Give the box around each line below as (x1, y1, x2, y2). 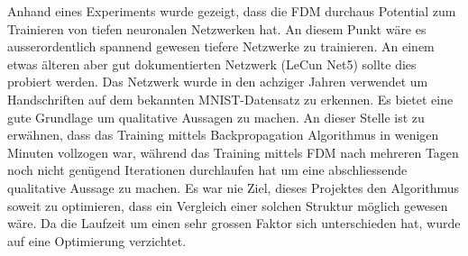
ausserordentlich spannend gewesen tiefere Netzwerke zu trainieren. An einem (7, 37, 435, 56)
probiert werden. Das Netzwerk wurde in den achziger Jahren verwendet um (7, 72, 428, 91)
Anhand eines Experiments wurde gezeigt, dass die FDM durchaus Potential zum (7, 2, 456, 20)
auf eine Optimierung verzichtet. (7, 231, 187, 250)
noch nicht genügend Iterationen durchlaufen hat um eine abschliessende (7, 160, 408, 179)
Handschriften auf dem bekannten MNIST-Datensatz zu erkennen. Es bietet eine (7, 89, 454, 108)
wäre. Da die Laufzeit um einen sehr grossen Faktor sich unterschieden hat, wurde (7, 214, 461, 233)
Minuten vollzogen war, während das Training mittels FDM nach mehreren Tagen (7, 142, 459, 161)
